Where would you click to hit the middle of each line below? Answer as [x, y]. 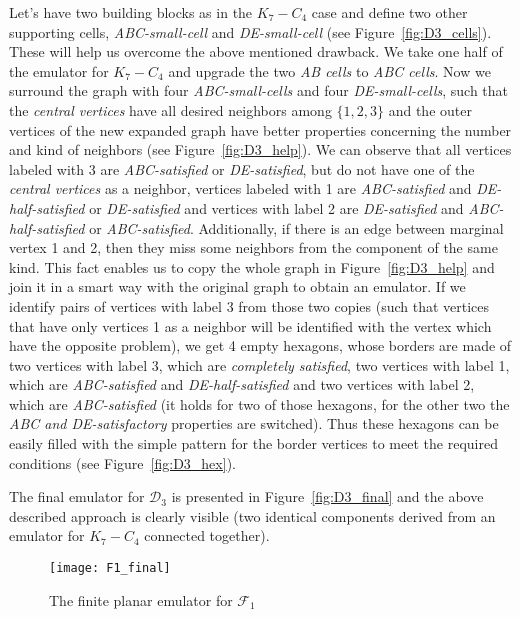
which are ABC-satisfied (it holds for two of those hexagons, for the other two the [259, 403]
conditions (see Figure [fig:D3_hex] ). [122, 462]
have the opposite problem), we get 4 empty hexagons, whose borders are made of [260, 345]
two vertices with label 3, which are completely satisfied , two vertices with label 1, [259, 364]
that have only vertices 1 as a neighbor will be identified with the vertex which [250, 325]
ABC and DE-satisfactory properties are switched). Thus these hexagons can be [254, 423]
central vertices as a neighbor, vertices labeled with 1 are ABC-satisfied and [240, 188]
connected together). [207, 535]
